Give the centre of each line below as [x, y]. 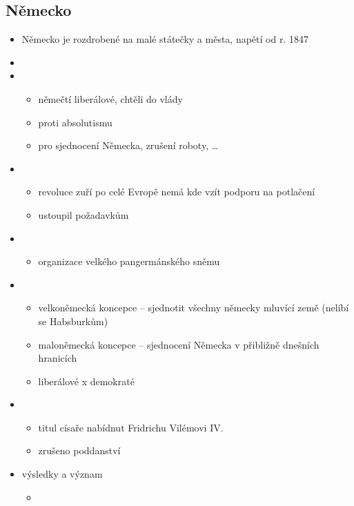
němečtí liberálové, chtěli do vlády [110, 98]
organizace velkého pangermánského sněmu [129, 261]
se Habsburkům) [73, 321]
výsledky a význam [62, 474]
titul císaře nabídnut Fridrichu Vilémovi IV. [131, 427]
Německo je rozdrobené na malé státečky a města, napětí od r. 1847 [165, 39]
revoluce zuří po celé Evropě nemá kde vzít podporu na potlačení [177, 192]
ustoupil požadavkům [83, 214]
